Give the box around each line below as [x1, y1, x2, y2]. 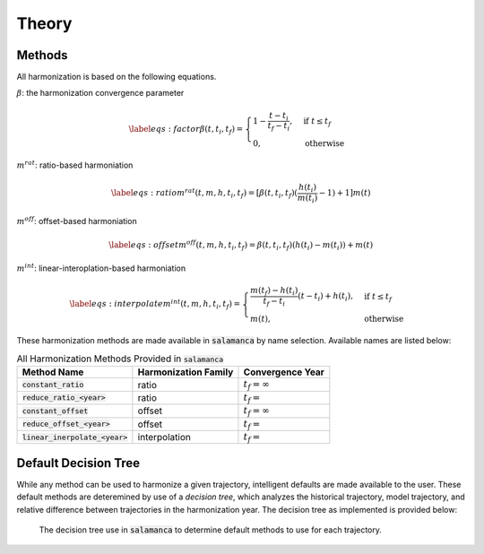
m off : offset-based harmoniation [16, 215, 138, 227]
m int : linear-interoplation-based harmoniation [16, 262, 186, 273]
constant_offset [22, 406, 89, 416]
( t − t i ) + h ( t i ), [297, 291, 354, 304]
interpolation [137, 431, 192, 444]
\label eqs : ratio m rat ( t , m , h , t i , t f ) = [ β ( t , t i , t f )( [110, 186, 298, 201]
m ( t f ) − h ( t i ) [249, 285, 298, 298]
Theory [16, 13, 73, 33]
